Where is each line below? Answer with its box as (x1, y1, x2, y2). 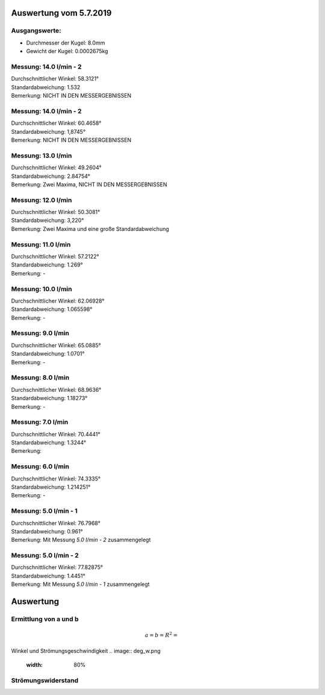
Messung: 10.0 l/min (11, 285, 72, 293)
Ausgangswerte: (11, 27, 61, 35)
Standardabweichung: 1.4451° (11, 572, 85, 579)
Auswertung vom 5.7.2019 (11, 8, 112, 18)
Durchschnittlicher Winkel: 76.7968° (11, 519, 101, 527)
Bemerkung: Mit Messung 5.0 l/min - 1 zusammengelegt (11, 580, 150, 588)
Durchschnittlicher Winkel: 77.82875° (11, 564, 104, 571)
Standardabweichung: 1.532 (11, 83, 81, 90)
